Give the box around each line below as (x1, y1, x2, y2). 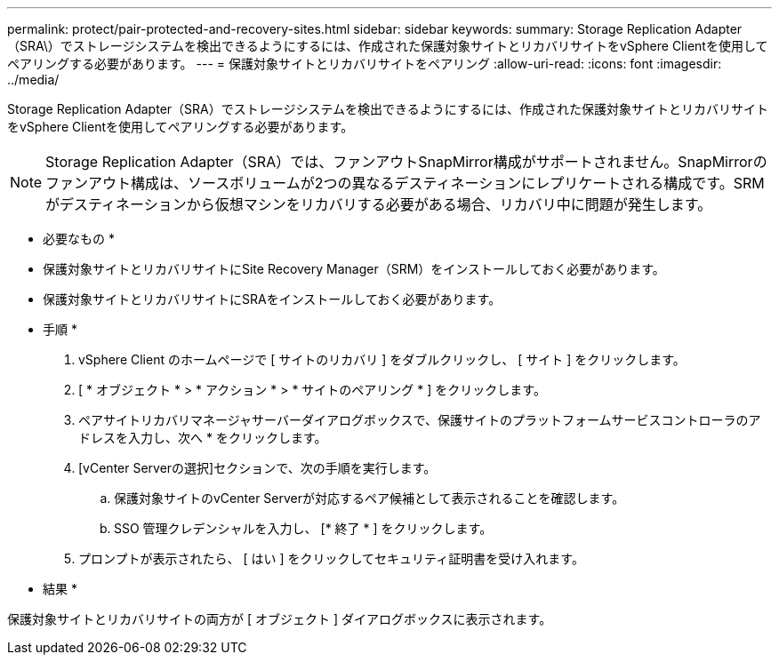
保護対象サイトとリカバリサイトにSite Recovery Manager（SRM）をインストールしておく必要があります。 (43, 261, 665, 276)
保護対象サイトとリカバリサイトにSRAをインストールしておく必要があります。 (43, 291, 502, 307)
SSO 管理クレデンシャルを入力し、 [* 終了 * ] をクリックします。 (114, 521, 493, 536)
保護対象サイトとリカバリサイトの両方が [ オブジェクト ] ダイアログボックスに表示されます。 (7, 611, 552, 626)
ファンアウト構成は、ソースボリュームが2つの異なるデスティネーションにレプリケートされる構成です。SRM (45, 174, 765, 192)
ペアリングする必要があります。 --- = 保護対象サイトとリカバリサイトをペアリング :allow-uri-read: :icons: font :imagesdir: (7, 56, 722, 71)
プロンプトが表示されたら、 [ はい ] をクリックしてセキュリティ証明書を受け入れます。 (78, 551, 584, 566)
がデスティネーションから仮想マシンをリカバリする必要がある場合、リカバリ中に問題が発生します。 (45, 195, 712, 213)
